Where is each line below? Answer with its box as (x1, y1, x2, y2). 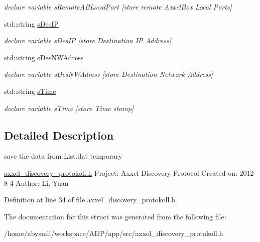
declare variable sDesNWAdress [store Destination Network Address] (4, 69, 213, 79)
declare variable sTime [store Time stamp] (4, 102, 134, 113)
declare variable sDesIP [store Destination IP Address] (4, 35, 171, 46)
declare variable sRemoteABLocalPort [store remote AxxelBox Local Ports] (4, 2, 232, 12)
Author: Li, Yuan (16, 177, 69, 188)
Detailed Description (4, 127, 114, 143)
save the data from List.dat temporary (4, 151, 122, 161)
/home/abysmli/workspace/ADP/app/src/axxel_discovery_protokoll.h (4, 228, 223, 238)
